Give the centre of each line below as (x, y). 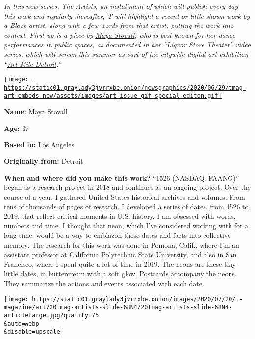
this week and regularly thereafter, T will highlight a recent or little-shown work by (127, 15)
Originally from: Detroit (44, 161)
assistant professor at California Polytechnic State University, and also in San (120, 254)
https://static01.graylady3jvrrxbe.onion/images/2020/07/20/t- (137, 299)
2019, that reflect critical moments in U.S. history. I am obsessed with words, (120, 216)
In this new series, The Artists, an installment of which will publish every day (121, 6)
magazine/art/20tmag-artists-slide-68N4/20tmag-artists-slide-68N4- (118, 307)
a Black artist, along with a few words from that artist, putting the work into (119, 25)
